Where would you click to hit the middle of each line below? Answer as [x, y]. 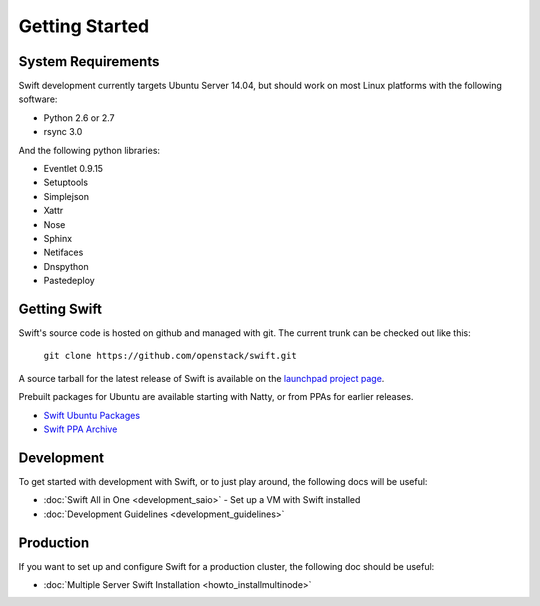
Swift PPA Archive [80, 429]
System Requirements [89, 61]
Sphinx [58, 238]
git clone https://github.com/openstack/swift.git [170, 356]
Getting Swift [60, 308]
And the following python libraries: [89, 150]
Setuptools [66, 182]
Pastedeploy [69, 281]
